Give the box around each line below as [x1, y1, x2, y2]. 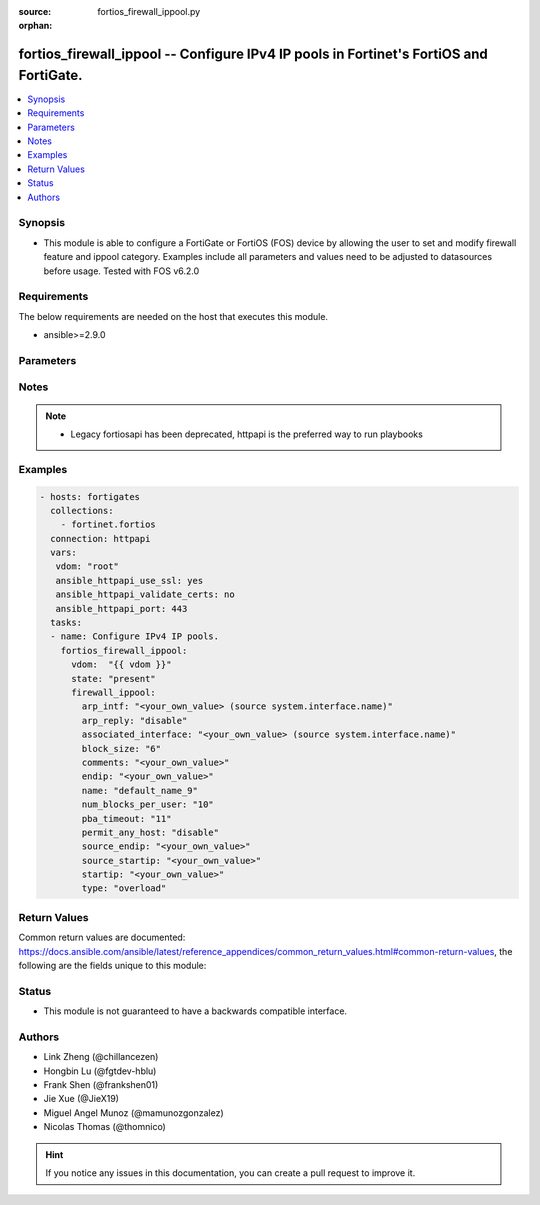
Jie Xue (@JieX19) [43, 1093, 120, 1105]
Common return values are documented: [18, 931, 186, 944]
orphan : [18, 20, 53, 32]
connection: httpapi [50, 533, 151, 544]
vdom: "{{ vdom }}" [71, 659, 172, 670]
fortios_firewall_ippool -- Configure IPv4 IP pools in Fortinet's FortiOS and [18, 46, 489, 63]
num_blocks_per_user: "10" [81, 799, 214, 810]
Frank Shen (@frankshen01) [43, 1079, 159, 1091]
